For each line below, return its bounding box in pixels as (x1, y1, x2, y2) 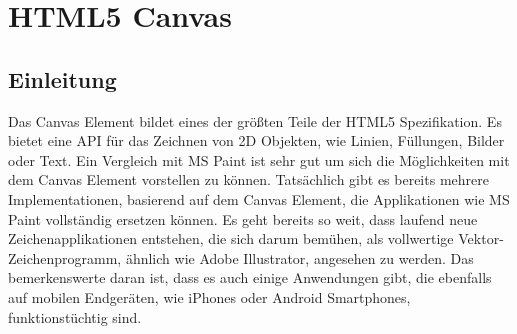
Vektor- (458, 228, 504, 249)
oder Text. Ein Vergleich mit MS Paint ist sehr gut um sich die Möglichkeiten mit (8, 149, 510, 170)
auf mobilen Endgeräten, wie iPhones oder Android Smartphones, (8, 286, 411, 307)
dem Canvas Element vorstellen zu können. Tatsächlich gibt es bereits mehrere (8, 169, 489, 190)
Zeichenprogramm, (8, 247, 122, 268)
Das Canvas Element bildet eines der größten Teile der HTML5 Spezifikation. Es (8, 110, 502, 131)
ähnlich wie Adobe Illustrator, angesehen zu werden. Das (125, 247, 474, 268)
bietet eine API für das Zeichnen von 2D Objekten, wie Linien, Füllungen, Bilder (8, 130, 505, 151)
